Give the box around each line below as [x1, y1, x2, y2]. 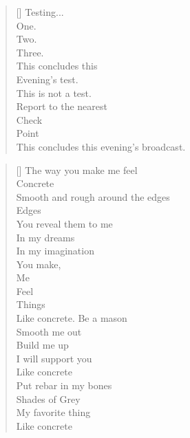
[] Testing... [16, 5, 64, 19]
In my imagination [16, 243, 94, 258]
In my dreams [16, 230, 75, 244]
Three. [16, 45, 44, 59]
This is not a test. [16, 85, 92, 100]
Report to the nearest [16, 99, 107, 113]
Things [16, 297, 45, 311]
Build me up [16, 338, 69, 352]
